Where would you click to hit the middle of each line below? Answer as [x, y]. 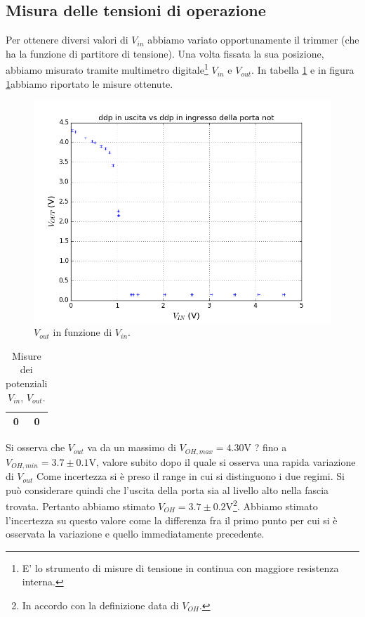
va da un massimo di [132, 447]
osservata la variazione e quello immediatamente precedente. [135, 534]
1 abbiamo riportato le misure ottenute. [89, 83]
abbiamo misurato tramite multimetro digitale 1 [107, 69]
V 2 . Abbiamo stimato [272, 505]
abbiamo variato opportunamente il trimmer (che [253, 40]
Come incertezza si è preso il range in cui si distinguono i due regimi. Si [190, 476]
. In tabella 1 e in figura [303, 70]
